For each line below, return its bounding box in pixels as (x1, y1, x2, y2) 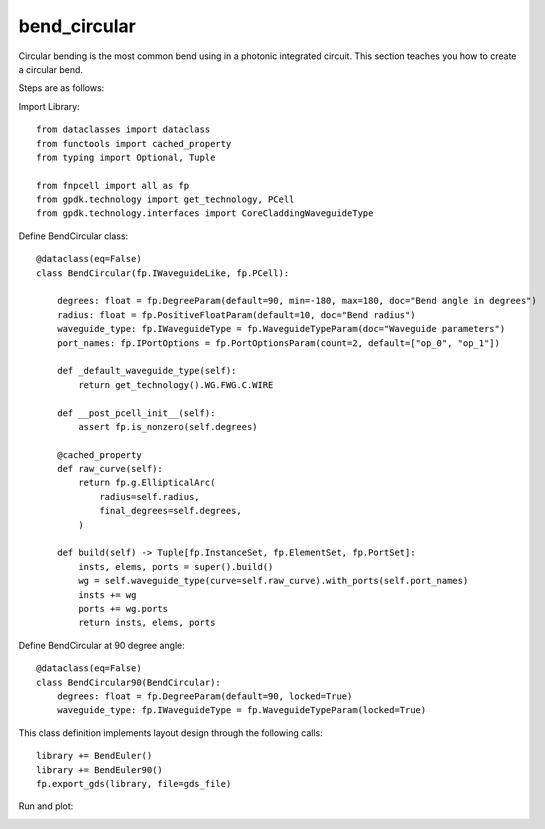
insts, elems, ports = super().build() (78, 561, 274, 572)
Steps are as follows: (18, 82, 105, 94)
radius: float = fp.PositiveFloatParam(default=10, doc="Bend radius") (56, 309, 416, 320)
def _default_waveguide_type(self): (56, 365, 237, 377)
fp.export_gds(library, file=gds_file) (36, 778, 232, 789)
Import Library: (18, 100, 80, 112)
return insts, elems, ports (78, 617, 216, 629)
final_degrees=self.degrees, (99, 505, 242, 517)
